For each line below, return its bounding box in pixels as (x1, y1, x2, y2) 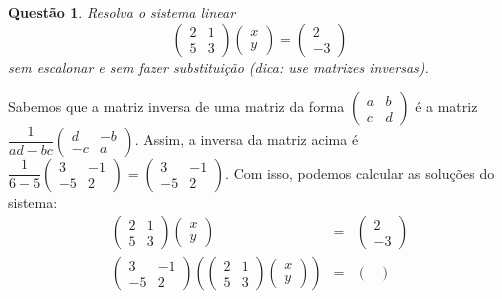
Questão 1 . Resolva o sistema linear (8, 2, 236, 22)
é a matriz (415, 96, 478, 117)
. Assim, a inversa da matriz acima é (134, 129, 359, 150)
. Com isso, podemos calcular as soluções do (225, 162, 495, 183)
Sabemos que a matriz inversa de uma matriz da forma (8, 96, 345, 117)
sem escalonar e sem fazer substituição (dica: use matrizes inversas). (8, 56, 429, 77)
